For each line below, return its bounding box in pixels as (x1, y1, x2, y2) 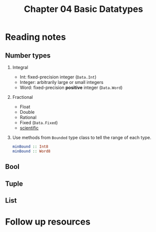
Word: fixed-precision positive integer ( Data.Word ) (19, 84, 123, 90)
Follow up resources (5, 216, 91, 228)
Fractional (12, 94, 33, 100)
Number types (5, 51, 51, 60)
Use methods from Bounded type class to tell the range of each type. (12, 135, 152, 140)
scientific (19, 125, 39, 131)
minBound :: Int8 (12, 144, 49, 149)
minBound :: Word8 (12, 149, 51, 154)
